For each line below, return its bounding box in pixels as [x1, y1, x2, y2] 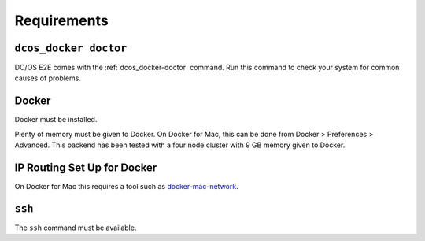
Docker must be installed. [14, 115, 98, 124]
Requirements [14, 12, 109, 29]
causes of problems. [14, 73, 82, 83]
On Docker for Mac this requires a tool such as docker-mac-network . [14, 182, 239, 191]
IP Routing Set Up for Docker [14, 161, 157, 174]
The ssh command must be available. [14, 223, 137, 232]
